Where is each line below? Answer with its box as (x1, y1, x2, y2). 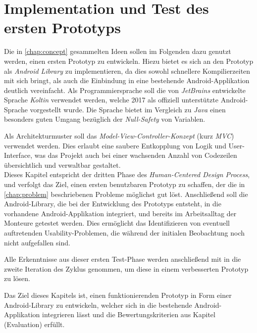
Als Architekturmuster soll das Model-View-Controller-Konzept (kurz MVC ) (4, 131, 234, 141)
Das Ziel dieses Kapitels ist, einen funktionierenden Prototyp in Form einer (4, 289, 232, 300)
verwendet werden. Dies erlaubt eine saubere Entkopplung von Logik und (4, 140, 226, 150)
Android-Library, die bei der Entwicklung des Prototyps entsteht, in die (4, 198, 221, 209)
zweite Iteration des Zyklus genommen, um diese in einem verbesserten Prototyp (4, 263, 249, 274)
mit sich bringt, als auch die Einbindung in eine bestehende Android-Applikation (4, 75, 250, 86)
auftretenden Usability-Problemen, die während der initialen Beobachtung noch (4, 228, 245, 238)
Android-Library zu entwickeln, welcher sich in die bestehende (4, 299, 192, 310)
